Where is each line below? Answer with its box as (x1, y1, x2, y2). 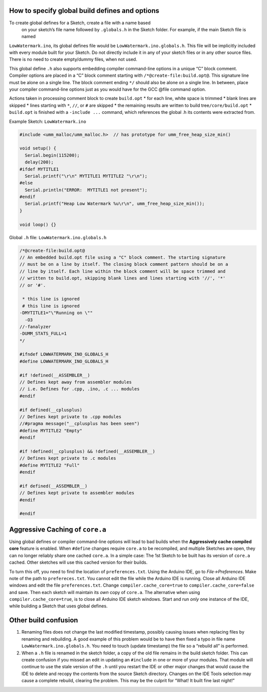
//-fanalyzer (19, 324, 51, 329)
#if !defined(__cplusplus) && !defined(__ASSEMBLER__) (19, 448, 155, 454)
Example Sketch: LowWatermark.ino (9, 118, 87, 124)
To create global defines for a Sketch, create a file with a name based (9, 20, 151, 26)
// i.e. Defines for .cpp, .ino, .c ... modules (19, 386, 140, 392)
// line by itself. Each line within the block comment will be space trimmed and (19, 268, 226, 274)
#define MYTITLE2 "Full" (19, 462, 80, 468)
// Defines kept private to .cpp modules (19, 414, 122, 419)
